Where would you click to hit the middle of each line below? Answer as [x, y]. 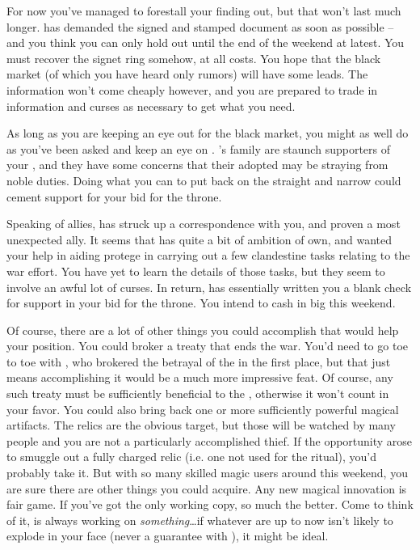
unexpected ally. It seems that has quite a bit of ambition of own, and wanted [199, 239]
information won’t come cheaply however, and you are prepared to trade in [192, 89]
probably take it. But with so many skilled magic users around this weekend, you [207, 473]
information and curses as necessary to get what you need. [151, 106]
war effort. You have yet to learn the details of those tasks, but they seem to [196, 271]
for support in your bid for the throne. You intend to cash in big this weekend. [201, 303]
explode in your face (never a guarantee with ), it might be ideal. [168, 536]
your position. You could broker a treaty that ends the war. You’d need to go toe [207, 346]
